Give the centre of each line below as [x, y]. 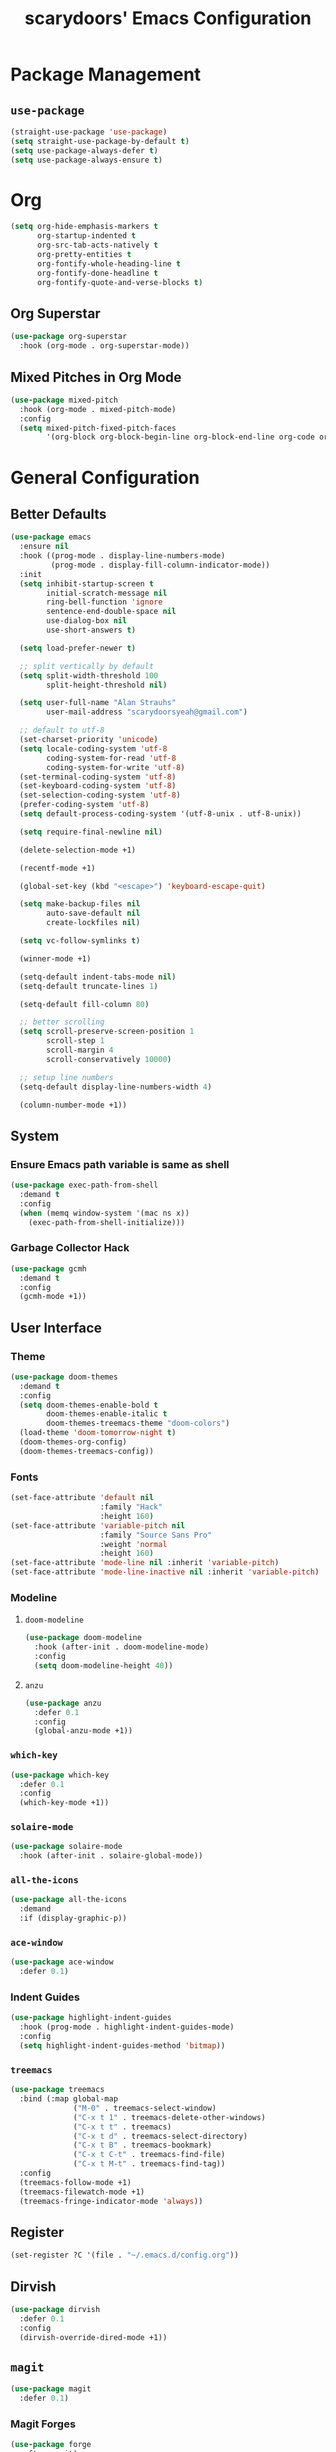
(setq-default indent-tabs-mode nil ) [98, 977]
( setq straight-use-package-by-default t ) [100, 141]
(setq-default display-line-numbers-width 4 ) [116, 1087]
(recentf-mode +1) [58, 868]
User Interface [56, 1327]
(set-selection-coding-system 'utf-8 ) [100, 795]
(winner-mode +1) [55, 958]
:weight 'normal [133, 1544]
